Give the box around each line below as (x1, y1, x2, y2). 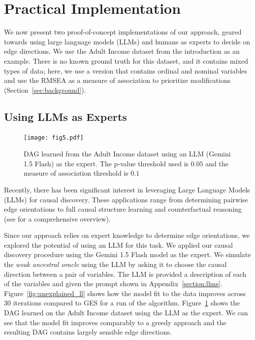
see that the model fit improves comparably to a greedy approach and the (4, 317, 226, 327)
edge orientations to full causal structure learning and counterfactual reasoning (4, 204, 242, 214)
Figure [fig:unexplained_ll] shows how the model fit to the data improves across (4, 288, 246, 298)
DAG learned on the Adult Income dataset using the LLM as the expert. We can (4, 307, 248, 318)
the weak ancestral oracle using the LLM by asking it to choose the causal (4, 259, 227, 269)
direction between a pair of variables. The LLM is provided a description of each (4, 268, 247, 279)
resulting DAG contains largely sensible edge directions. (4, 327, 172, 337)
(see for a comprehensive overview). (4, 213, 111, 224)
